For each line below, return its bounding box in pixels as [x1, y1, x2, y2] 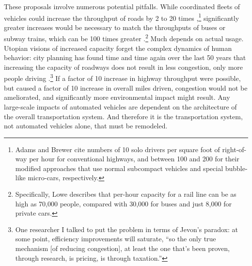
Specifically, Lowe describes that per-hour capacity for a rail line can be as [15, 189, 236, 199]
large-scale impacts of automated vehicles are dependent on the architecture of [4, 101, 237, 111]
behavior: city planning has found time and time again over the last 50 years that [4, 52, 246, 63]
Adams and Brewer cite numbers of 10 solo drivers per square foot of [15, 144, 220, 154]
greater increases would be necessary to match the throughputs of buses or [4, 22, 225, 32]
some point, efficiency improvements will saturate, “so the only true [15, 234, 216, 244]
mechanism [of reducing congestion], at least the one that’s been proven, [15, 243, 230, 253]
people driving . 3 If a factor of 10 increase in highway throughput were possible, [4, 72, 241, 83]
